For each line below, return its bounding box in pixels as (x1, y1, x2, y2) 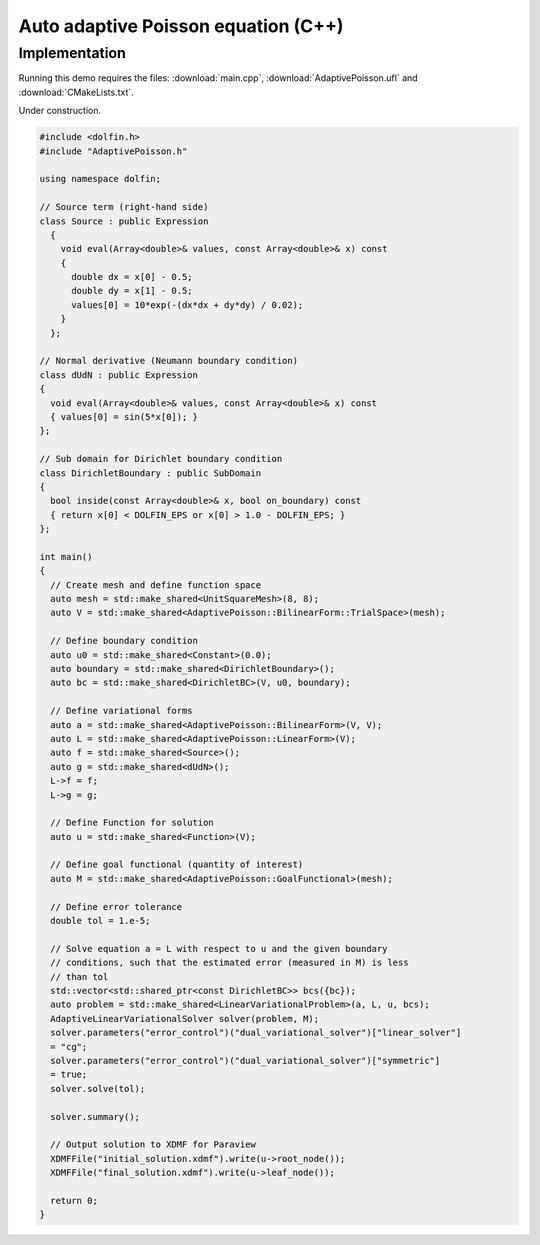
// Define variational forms (50, 705, 194, 717)
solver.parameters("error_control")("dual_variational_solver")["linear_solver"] (50, 1027, 462, 1039)
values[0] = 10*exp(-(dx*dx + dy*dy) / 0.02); (71, 299, 304, 310)
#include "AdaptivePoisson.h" (39, 145, 188, 157)
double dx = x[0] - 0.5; (71, 271, 194, 283)
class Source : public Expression (39, 215, 209, 227)
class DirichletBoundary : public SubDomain (39, 467, 262, 479)
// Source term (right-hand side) (39, 201, 209, 213)
